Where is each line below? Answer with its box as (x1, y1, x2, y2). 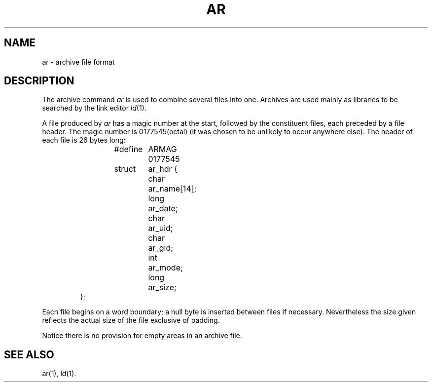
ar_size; (148, 282, 177, 293)
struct (114, 164, 136, 174)
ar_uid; (148, 223, 173, 233)
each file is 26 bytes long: (42, 136, 126, 145)
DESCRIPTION (4, 75, 74, 87)
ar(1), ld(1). (42, 369, 76, 378)
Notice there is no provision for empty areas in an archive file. (42, 331, 242, 340)
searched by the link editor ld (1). (42, 104, 146, 113)
